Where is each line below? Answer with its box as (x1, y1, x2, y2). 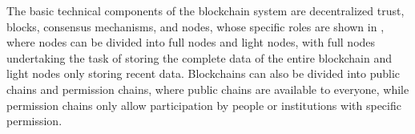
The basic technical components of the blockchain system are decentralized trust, (6, 2, 405, 18)
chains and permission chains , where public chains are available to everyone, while (6, 80, 409, 97)
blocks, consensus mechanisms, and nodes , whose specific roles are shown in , (6, 18, 385, 35)
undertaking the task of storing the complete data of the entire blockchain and (6, 49, 392, 66)
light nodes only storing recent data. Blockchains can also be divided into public (6, 65, 400, 82)
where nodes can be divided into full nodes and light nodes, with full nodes (6, 34, 376, 51)
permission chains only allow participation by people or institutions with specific (6, 96, 401, 113)
